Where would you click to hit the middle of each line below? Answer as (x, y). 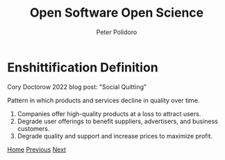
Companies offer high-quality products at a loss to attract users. (109, 113)
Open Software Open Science (117, 13)
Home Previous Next (37, 149)
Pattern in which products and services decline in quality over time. (103, 100)
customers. (33, 128)
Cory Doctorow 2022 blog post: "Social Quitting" (77, 87)
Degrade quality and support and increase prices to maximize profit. (115, 136)
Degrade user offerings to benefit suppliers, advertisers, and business (118, 121)
